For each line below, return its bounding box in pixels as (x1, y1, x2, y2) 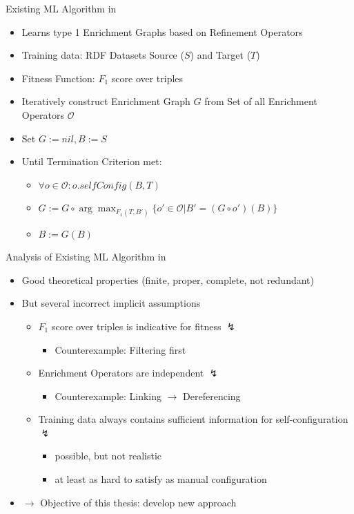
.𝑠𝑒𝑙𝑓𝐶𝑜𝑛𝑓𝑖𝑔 (77, 180, 127, 191)
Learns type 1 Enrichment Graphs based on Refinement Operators (21, 24, 303, 39)
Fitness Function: (21, 70, 95, 85)
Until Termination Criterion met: (21, 154, 162, 169)
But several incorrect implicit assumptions (21, 296, 201, 310)
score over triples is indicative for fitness (51, 318, 222, 333)
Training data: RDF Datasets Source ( (21, 48, 184, 62)
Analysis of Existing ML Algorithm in (6, 249, 166, 264)
